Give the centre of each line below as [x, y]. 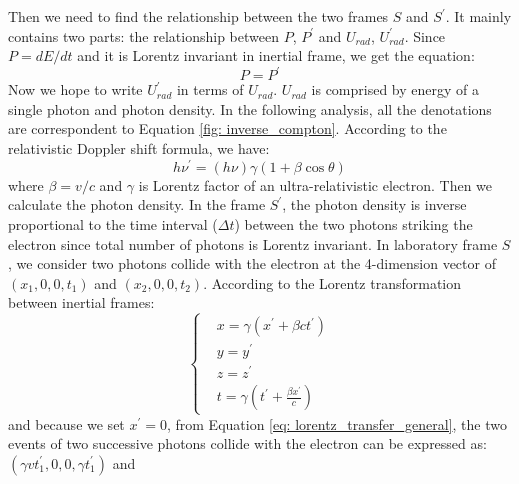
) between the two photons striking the [353, 223]
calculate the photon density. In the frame [137, 204]
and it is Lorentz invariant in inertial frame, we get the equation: [276, 55]
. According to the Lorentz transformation [332, 282]
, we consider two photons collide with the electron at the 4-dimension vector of [252, 263]
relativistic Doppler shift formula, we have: [139, 148]
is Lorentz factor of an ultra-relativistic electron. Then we [315, 184]
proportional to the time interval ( [113, 223]
